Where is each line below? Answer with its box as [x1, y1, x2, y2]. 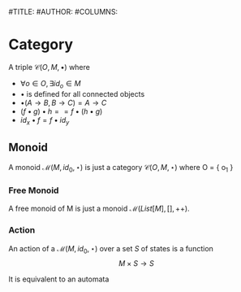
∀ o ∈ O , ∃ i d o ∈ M [19, 78, 81, 90]
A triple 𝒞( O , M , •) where [8, 62, 91, 72]
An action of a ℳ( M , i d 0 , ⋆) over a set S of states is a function [8, 243, 213, 255]
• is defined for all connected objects [19, 89, 145, 98]
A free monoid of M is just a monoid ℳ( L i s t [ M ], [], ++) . [8, 203, 190, 214]
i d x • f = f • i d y [19, 115, 70, 127]
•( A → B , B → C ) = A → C [19, 98, 107, 107]
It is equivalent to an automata [8, 274, 110, 284]
